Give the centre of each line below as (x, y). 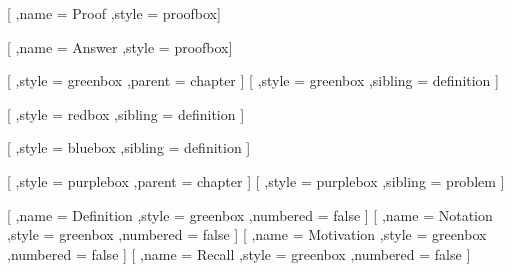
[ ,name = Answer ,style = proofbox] (120, 46)
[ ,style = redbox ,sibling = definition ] (126, 113)
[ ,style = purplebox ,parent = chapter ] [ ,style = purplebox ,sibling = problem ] (256, 180)
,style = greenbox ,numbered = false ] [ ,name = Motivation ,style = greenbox (247, 234)
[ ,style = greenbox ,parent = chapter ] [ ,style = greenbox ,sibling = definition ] (253, 80)
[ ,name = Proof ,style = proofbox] (114, 13)
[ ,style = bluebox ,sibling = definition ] (129, 147)
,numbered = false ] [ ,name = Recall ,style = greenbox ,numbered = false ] (239, 253)
